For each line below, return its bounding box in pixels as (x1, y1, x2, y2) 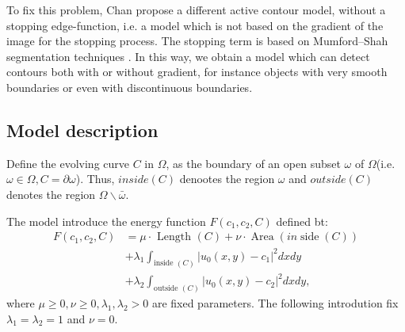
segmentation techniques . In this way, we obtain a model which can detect (6, 48, 370, 64)
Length (156, 231, 191, 243)
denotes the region (6, 185, 96, 202)
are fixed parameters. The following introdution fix (151, 294, 399, 311)
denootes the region (179, 170, 275, 187)
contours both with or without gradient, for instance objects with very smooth (6, 63, 388, 80)
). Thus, (75, 170, 115, 187)
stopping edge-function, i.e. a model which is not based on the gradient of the (6, 17, 384, 33)
